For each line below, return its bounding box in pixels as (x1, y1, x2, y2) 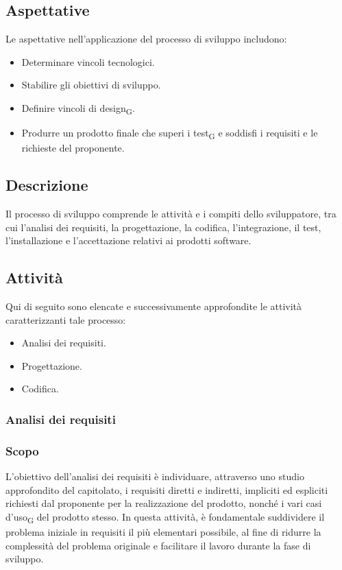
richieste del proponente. (21, 141, 125, 155)
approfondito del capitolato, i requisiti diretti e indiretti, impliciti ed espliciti (5, 482, 328, 497)
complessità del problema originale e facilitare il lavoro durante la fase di (5, 538, 311, 552)
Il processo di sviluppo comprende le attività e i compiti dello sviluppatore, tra (5, 206, 337, 221)
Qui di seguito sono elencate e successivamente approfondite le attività (5, 299, 302, 313)
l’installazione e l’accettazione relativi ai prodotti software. (5, 233, 252, 248)
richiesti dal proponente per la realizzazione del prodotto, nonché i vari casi (5, 496, 322, 510)
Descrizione (5, 174, 88, 195)
